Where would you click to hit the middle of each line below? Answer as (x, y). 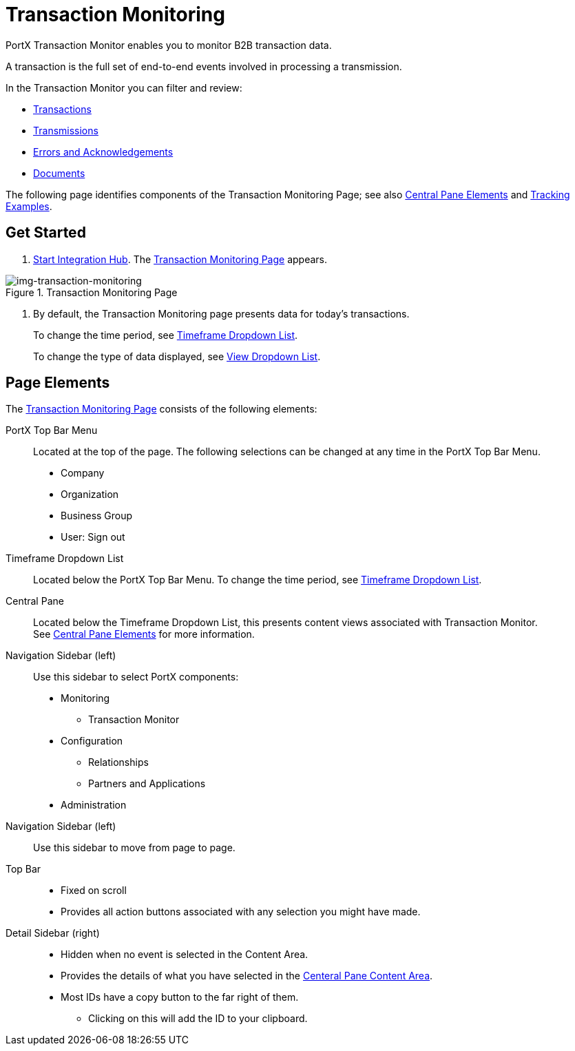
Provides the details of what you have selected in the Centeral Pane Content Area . (247, 976)
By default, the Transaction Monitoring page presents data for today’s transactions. (221, 313)
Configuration (92, 741)
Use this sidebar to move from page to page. (134, 848)
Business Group (97, 516)
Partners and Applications (147, 784)
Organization (90, 495)
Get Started (46, 233)
